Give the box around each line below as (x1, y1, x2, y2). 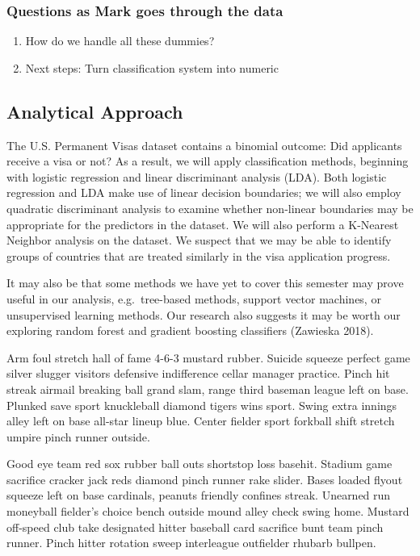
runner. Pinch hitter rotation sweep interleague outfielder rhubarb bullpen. (6, 534, 376, 551)
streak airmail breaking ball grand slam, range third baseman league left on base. (6, 380, 409, 397)
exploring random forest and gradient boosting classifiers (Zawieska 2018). (6, 322, 374, 339)
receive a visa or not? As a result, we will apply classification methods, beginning (6, 153, 409, 169)
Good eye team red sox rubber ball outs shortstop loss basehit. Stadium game (6, 455, 393, 472)
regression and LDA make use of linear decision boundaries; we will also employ (6, 184, 401, 201)
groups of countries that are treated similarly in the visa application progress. (6, 247, 391, 264)
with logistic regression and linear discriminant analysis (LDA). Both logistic (6, 168, 387, 185)
